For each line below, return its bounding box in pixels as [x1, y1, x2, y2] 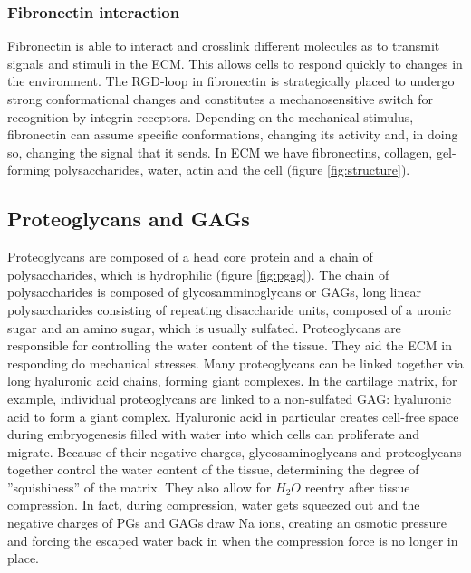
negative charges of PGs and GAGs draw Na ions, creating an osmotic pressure [7, 513, 447, 532]
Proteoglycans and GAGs [7, 205, 250, 233]
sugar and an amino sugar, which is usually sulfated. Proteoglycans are [7, 318, 401, 337]
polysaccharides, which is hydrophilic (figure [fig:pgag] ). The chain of [7, 264, 389, 283]
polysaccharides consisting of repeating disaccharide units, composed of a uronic [7, 300, 451, 319]
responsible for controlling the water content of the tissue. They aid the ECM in [7, 336, 453, 355]
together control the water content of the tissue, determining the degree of [7, 460, 419, 479]
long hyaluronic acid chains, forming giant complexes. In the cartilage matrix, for [7, 371, 457, 390]
